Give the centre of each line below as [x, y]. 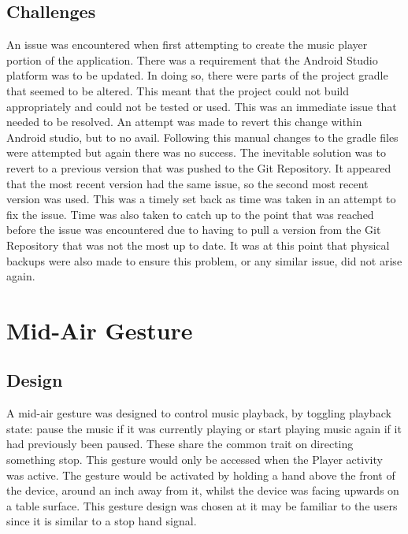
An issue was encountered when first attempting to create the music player [187, 44]
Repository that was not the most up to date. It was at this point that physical [198, 245]
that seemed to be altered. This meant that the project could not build [178, 90]
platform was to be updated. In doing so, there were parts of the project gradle [197, 75]
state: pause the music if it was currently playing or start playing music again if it [204, 428]
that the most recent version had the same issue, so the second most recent [187, 183]
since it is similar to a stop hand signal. [102, 521]
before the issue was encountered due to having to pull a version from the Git [194, 230]
